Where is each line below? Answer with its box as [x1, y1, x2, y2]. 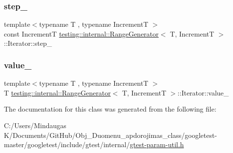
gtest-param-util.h [129, 139, 184, 150]
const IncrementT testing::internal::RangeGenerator [4, 28, 159, 38]
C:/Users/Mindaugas [4, 120, 66, 130]
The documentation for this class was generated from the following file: [4, 104, 216, 114]
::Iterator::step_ [4, 38, 52, 48]
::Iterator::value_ [177, 87, 229, 97]
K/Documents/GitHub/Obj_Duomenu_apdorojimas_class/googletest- [4, 130, 217, 140]
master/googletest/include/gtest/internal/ [4, 139, 130, 150]
